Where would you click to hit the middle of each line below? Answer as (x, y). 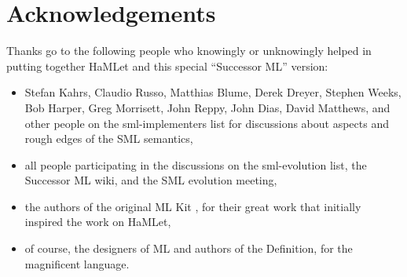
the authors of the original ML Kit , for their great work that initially (193, 206)
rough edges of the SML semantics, (109, 138)
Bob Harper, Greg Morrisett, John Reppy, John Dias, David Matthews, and (207, 107)
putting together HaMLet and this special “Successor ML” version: (167, 66)
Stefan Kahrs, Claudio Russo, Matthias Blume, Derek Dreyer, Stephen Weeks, (213, 92)
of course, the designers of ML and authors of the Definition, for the (189, 248)
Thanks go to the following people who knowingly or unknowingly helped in (189, 51)
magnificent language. (77, 263)
